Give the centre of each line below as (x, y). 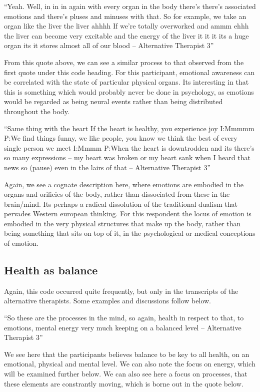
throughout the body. (37, 111)
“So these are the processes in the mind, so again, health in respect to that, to (124, 318)
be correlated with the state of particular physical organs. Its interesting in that (126, 82)
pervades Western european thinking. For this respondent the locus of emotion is (128, 214)
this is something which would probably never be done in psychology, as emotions (129, 91)
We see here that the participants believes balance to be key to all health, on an (127, 354)
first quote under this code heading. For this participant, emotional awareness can (129, 72)
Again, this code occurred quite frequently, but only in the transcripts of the (121, 291)
